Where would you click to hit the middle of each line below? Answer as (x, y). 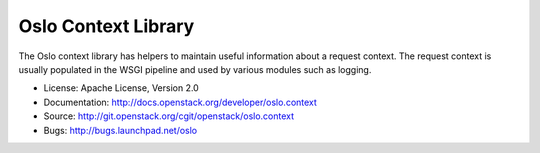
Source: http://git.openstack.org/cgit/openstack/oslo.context (169, 116)
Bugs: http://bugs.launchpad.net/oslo (120, 130)
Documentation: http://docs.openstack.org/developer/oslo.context (180, 102)
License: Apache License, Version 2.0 (121, 88)
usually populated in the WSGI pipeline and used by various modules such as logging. (195, 69)
